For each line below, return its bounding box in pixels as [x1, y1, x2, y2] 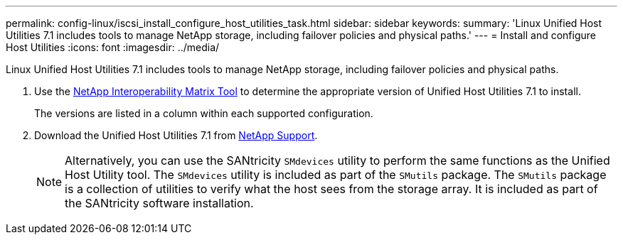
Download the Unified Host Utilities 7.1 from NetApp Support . [34, 129, 318, 141]
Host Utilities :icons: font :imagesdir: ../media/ [6, 41, 220, 53]
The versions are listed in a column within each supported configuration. [34, 107, 373, 119]
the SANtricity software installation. [65, 196, 254, 210]
